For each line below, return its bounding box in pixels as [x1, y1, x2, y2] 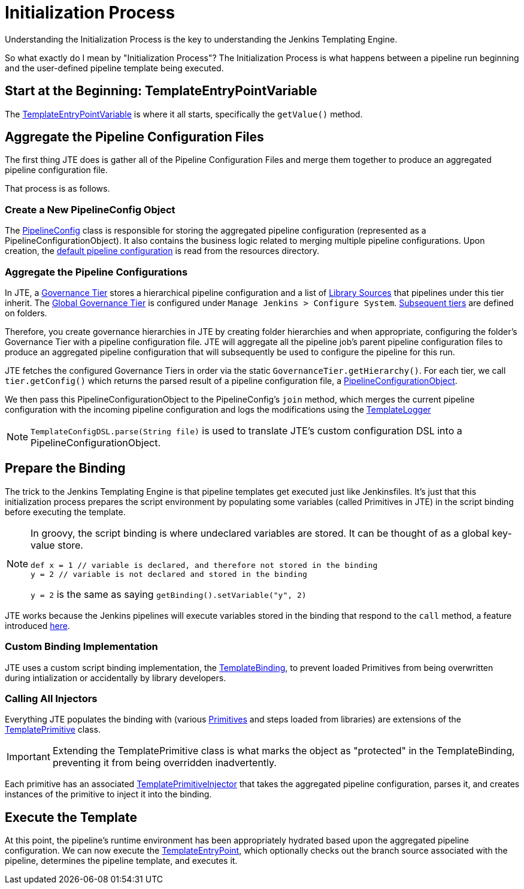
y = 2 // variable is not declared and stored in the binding [31, 569, 307, 579]
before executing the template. [5, 506, 126, 517]
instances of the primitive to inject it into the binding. [5, 789, 212, 800]
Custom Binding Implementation [5, 640, 158, 653]
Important [7, 751, 50, 763]
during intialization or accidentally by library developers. [5, 672, 226, 683]
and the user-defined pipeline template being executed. [5, 62, 224, 73]
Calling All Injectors [5, 692, 98, 704]
